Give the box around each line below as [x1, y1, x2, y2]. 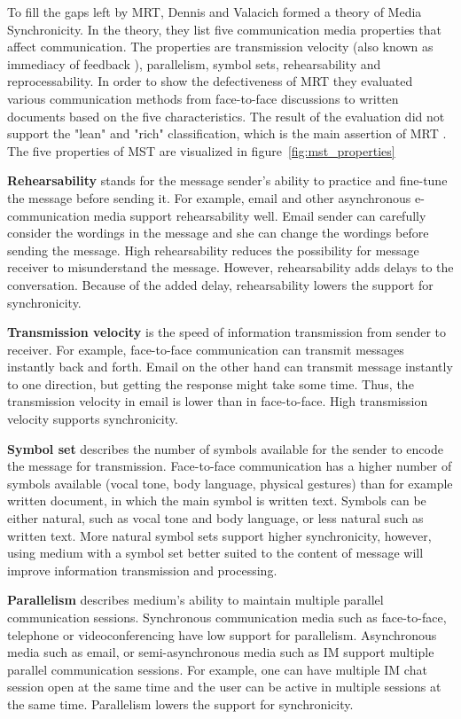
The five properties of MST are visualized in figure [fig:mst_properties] [7, 141, 395, 160]
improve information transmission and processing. [7, 560, 277, 579]
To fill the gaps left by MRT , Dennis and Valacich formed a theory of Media [7, 3, 422, 20]
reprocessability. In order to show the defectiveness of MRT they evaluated [7, 72, 413, 90]
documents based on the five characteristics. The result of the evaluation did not [7, 106, 445, 125]
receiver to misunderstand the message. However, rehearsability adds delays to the [7, 258, 454, 277]
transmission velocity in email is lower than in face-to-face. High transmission [7, 392, 428, 410]
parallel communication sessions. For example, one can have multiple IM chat [7, 660, 427, 678]
